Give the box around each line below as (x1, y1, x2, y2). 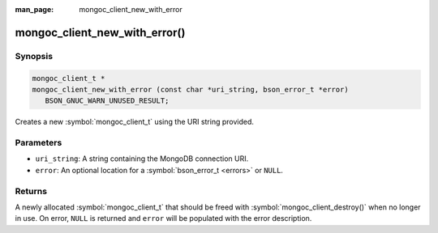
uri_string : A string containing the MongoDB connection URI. (35, 154, 249, 163)
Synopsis (15, 50, 53, 61)
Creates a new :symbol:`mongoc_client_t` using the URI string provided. (15, 117, 255, 127)
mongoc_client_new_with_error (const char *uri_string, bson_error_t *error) (32, 85, 349, 94)
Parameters (15, 138, 62, 149)
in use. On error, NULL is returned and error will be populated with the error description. (15, 214, 312, 223)
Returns (15, 185, 48, 197)
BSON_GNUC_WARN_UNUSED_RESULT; (45, 96, 170, 105)
